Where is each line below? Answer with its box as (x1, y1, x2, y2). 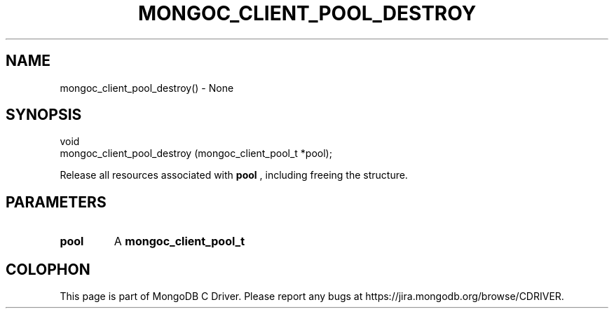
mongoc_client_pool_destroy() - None (60, 81, 234, 94)
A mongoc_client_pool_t (114, 234, 245, 249)
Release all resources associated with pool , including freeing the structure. (60, 169, 408, 182)
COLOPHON (6, 260, 90, 278)
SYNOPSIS (6, 106, 82, 124)
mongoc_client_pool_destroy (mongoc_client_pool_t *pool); (60, 147, 332, 160)
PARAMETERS (6, 193, 107, 211)
